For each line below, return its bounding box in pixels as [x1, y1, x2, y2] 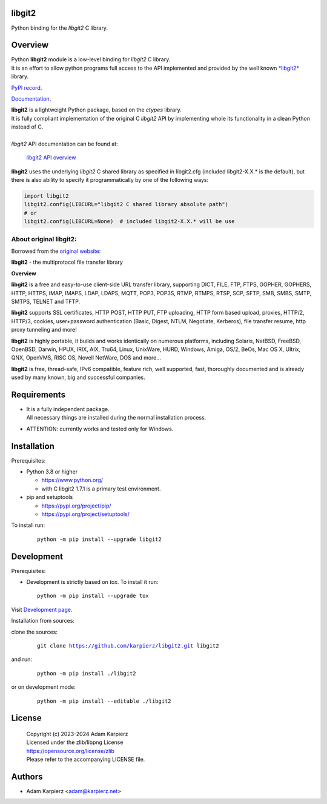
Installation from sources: [11, 617, 75, 625]
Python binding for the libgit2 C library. [11, 24, 108, 32]
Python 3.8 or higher [26, 468, 78, 475]
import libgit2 [24, 193, 69, 199]
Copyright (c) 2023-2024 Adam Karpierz [26, 731, 128, 738]
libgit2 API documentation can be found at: [11, 140, 118, 147]
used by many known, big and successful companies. [11, 374, 145, 381]
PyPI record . [11, 84, 42, 91]
